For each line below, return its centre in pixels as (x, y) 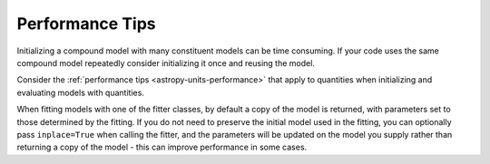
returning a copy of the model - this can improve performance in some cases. (162, 147)
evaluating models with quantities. (81, 92)
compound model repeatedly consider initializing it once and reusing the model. (166, 63)
